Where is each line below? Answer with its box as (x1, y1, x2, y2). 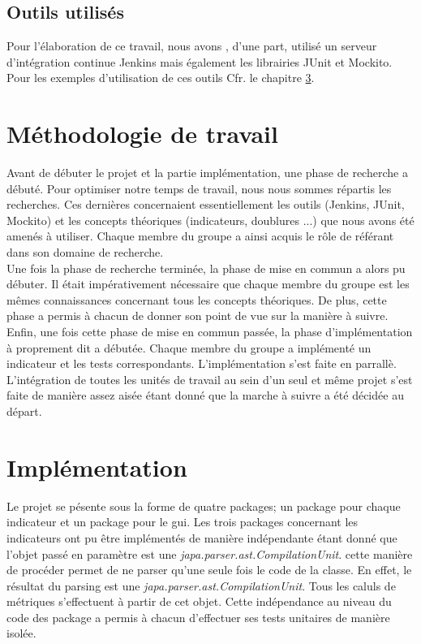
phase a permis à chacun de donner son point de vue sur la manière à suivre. (6, 307, 389, 324)
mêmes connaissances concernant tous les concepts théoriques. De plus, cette (6, 291, 387, 308)
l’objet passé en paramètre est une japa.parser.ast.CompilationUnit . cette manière (6, 545, 413, 562)
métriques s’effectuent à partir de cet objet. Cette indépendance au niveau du (6, 593, 392, 610)
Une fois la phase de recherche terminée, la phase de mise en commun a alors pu (6, 259, 406, 276)
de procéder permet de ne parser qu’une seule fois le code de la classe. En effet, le (6, 561, 412, 578)
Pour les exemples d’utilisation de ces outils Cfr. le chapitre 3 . (6, 69, 315, 86)
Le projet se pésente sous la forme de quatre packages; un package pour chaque (6, 497, 401, 514)
